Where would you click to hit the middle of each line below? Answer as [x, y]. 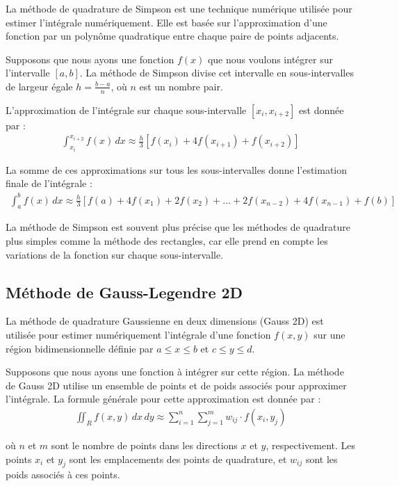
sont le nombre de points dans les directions [144, 445]
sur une [329, 334]
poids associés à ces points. [63, 475]
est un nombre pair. [181, 86]
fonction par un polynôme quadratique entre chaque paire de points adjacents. [172, 36]
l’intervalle [28, 73]
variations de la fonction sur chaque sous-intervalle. [115, 254]
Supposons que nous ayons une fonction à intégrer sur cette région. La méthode [175, 372]
